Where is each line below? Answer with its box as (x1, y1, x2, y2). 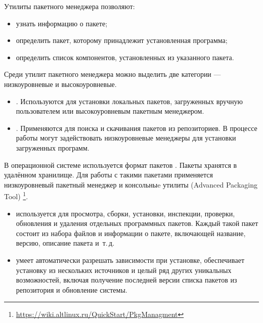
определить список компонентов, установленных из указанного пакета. (16, 52, 234, 62)
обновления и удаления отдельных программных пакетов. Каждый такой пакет (16, 218, 258, 228)
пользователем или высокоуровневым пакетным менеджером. (16, 106, 204, 116)
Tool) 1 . (4, 190, 28, 201)
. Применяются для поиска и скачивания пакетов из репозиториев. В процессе (16, 122, 257, 133)
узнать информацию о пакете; (16, 18, 108, 28)
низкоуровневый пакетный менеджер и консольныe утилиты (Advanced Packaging (4, 179, 258, 190)
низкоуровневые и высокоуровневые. (4, 78, 117, 89)
